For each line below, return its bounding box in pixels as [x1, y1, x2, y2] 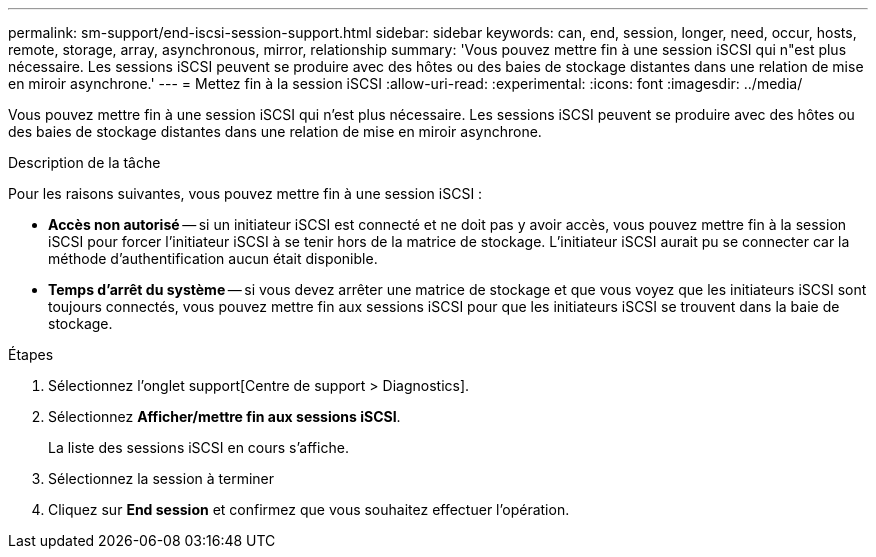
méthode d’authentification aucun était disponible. [48, 250, 378, 267]
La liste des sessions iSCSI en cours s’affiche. [48, 439, 349, 456]
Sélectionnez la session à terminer [48, 470, 274, 487]
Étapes [8, 346, 54, 363]
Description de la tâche [8, 154, 161, 171]
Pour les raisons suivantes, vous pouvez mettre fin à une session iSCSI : [8, 185, 483, 202]
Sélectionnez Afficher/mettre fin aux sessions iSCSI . [48, 408, 401, 425]
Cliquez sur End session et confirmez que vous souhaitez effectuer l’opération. [48, 501, 570, 518]
